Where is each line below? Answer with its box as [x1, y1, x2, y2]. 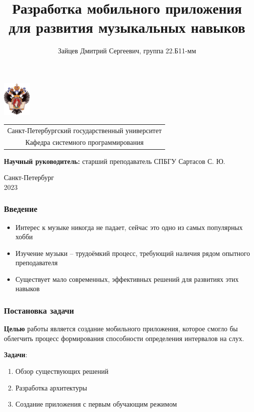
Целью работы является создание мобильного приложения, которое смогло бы [4, 323, 238, 334]
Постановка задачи [4, 304, 74, 316]
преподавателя [15, 257, 58, 268]
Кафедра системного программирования [25, 137, 144, 147]
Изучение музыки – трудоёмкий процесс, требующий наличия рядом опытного [15, 248, 250, 258]
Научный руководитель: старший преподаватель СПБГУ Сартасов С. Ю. [4, 156, 225, 166]
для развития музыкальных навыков [8, 17, 246, 37]
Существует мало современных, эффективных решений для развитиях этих [15, 274, 239, 284]
